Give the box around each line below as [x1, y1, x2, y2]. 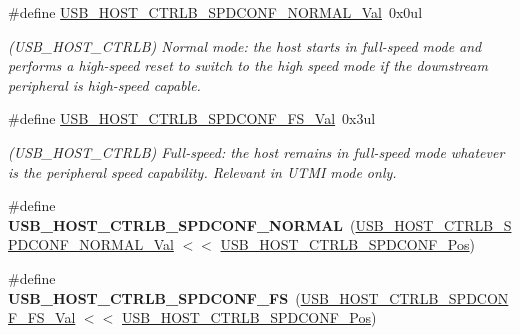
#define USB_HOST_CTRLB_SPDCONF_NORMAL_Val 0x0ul [8, 2, 423, 22]
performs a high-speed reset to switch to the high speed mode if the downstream [8, 55, 488, 76]
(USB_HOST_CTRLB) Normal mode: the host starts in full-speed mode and [8, 35, 482, 56]
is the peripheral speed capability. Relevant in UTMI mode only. [8, 161, 397, 182]
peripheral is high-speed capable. [8, 74, 201, 95]
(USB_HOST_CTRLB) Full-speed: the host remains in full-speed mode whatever [8, 141, 505, 162]
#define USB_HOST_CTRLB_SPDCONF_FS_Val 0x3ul [8, 108, 376, 129]
